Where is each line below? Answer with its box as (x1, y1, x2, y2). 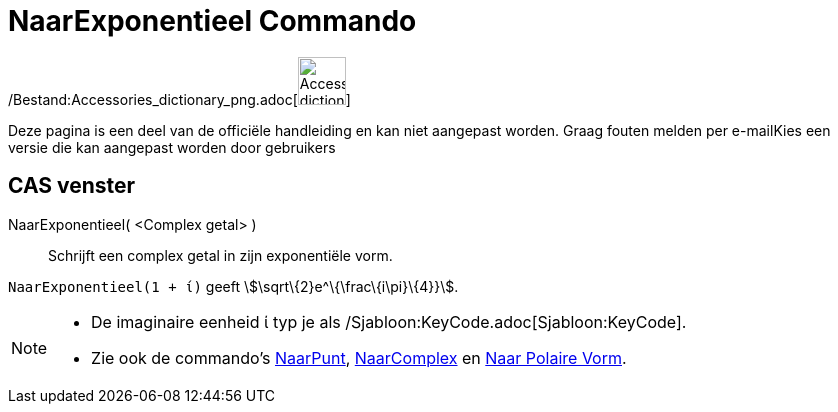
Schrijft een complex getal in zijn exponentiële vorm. (48, 246, 393, 264)
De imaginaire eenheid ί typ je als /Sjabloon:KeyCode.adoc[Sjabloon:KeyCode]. (91, 311, 687, 332)
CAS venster (8, 173, 136, 199)
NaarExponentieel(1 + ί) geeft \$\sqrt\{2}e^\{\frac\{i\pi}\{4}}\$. (8, 277, 459, 295)
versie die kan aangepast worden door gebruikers (8, 138, 336, 156)
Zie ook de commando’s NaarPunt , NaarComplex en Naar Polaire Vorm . (91, 347, 627, 368)
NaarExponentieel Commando (8, 4, 417, 38)
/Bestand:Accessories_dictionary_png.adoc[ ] (8, 90, 351, 108)
